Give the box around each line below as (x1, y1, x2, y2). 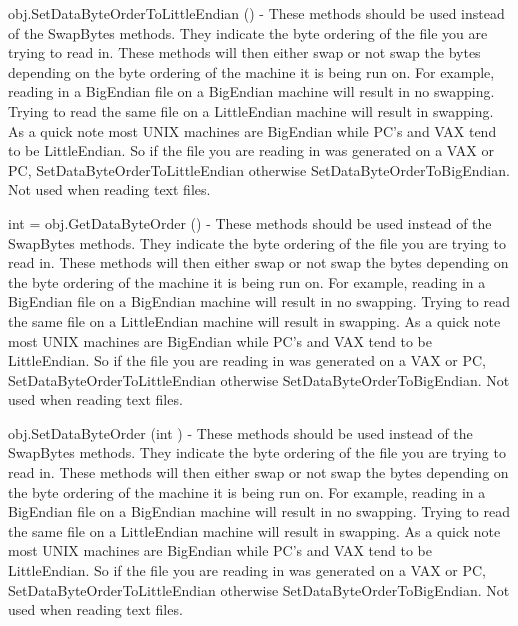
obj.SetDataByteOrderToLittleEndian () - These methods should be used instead (8, 3, 505, 23)
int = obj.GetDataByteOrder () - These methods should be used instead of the (8, 212, 492, 233)
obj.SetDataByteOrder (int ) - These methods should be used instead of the (8, 422, 473, 443)
